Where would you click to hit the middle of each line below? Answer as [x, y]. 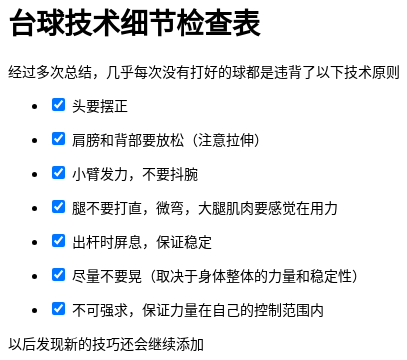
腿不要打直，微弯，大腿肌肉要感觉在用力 [204, 207]
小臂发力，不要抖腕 [134, 173]
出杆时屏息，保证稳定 [141, 241]
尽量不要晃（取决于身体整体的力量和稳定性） [218, 275]
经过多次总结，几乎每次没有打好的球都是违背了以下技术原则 [204, 71]
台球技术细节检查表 [134, 24]
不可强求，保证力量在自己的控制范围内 [197, 309]
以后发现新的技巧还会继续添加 [106, 343]
